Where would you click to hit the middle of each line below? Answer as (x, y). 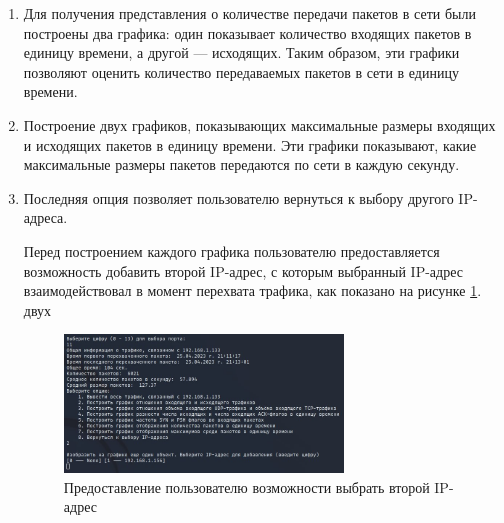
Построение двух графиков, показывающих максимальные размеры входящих (259, 124)
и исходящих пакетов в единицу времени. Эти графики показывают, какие (250, 144)
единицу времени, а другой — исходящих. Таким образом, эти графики (241, 52)
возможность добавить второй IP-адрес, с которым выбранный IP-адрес (243, 270)
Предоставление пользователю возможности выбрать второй (246, 486)
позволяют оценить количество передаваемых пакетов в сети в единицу (241, 71)
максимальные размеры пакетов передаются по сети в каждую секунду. (241, 164)
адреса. (45, 217)
